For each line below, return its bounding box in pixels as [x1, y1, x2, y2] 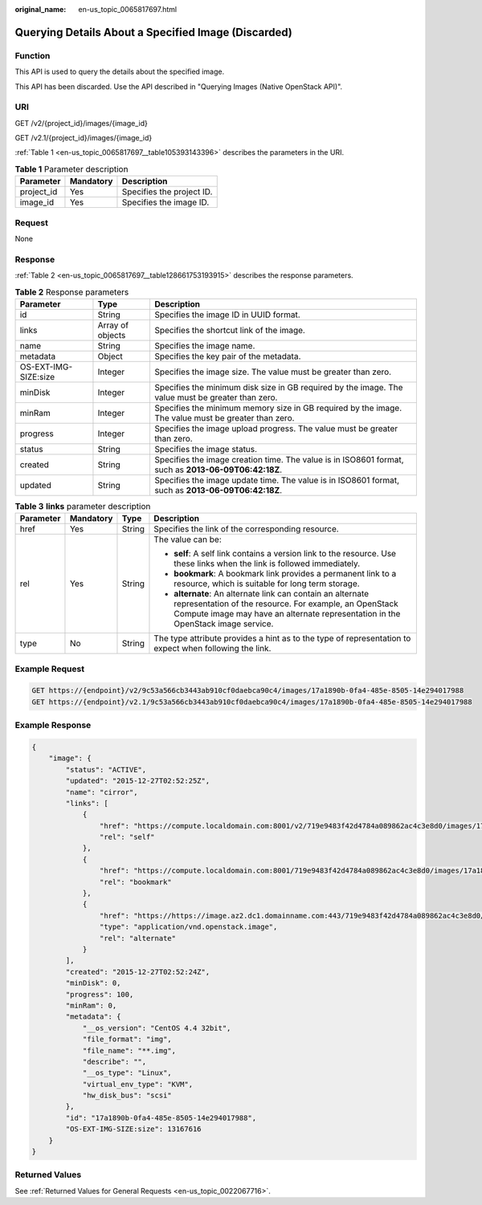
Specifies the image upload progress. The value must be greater [153, 422, 398, 434]
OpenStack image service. [174, 618, 274, 629]
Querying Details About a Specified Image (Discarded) [14, 25, 292, 39]
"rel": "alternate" [99, 934, 177, 942]
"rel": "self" [99, 833, 156, 842]
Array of [97, 320, 129, 331]
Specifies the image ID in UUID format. [153, 309, 300, 320]
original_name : [14, 5, 67, 14]
